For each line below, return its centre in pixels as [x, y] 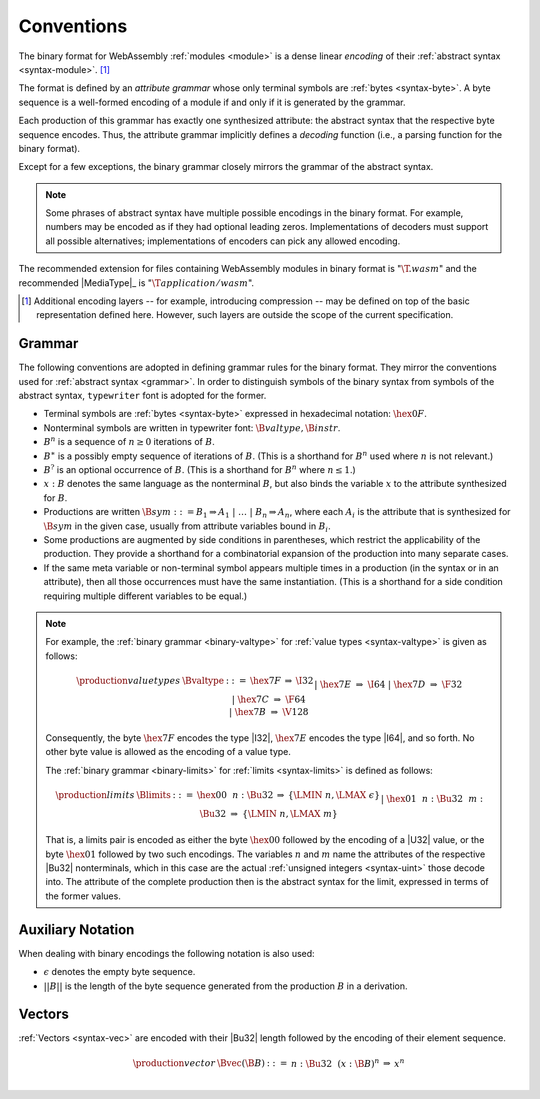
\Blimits [154, 794]
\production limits [95, 794]
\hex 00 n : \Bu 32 [235, 794]
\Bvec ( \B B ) [240, 1063]
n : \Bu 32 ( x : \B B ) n [335, 1062]
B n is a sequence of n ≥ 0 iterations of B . [129, 441]
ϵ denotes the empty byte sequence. [119, 972]
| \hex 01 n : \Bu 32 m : [432, 798]
